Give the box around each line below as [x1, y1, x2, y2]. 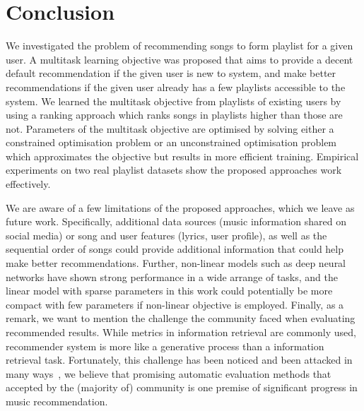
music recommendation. [6, 393, 108, 408]
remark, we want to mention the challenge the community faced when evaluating [6, 311, 356, 326]
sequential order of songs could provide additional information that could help [6, 242, 344, 256]
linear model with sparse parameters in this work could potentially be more [6, 283, 333, 298]
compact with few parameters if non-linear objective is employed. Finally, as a [6, 297, 344, 311]
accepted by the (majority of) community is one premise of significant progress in [6, 380, 358, 395]
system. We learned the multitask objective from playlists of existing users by [6, 93, 341, 108]
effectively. [6, 177, 51, 191]
